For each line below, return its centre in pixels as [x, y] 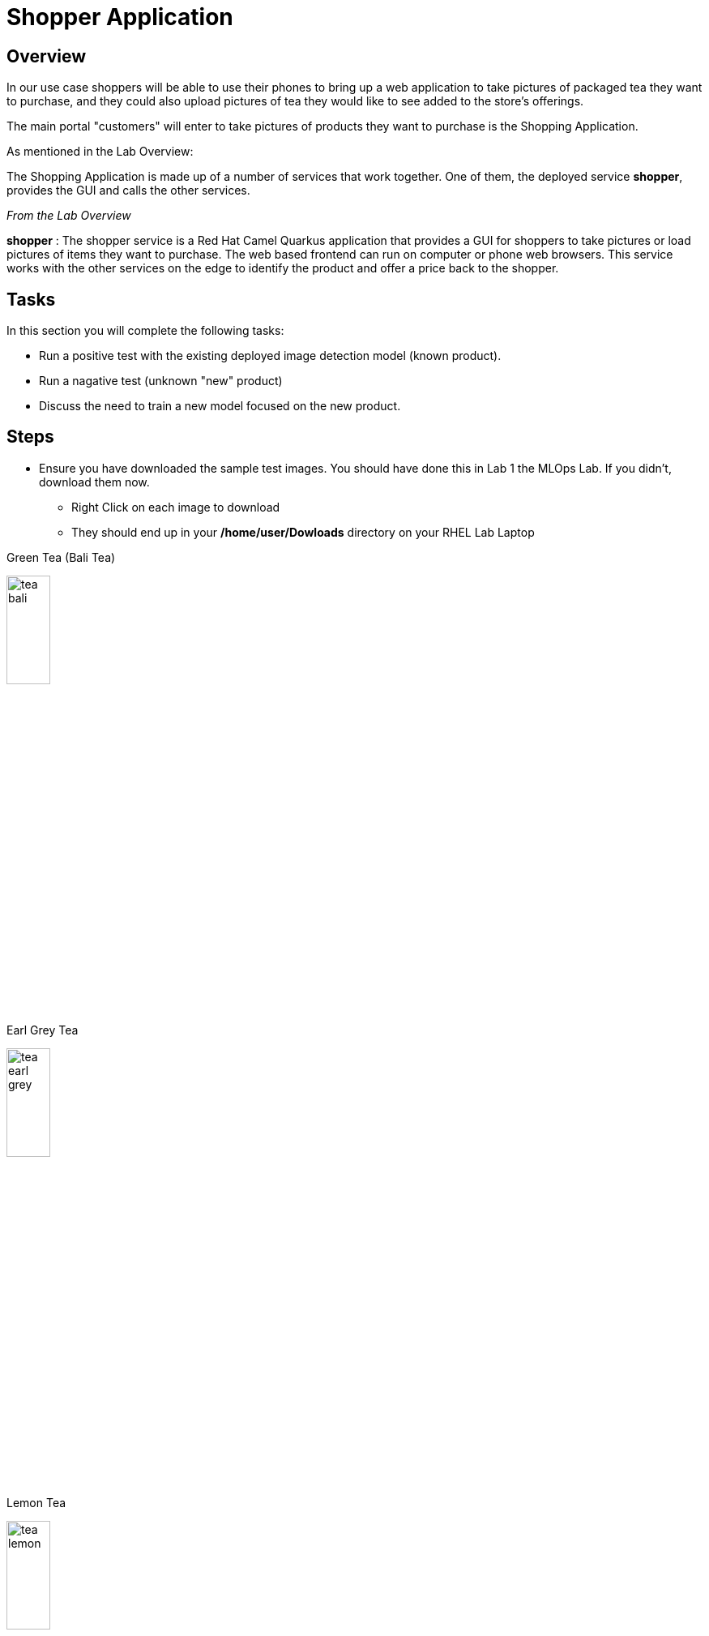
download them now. [94, 482]
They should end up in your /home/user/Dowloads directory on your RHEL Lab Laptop [303, 532]
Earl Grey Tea [43, 1030]
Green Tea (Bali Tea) [61, 557]
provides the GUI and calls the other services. [128, 191]
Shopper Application [120, 17]
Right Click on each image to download [176, 507]
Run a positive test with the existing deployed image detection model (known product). [270, 356]
